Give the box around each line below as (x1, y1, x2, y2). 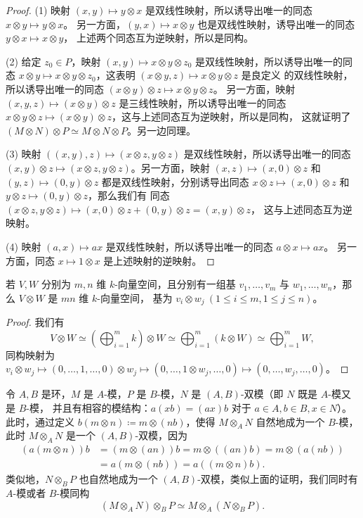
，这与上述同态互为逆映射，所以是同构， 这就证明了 (111, 109, 351, 124)
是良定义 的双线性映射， (241, 68, 353, 82)
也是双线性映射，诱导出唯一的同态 (197, 16, 355, 31)
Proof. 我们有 (6, 315, 65, 329)
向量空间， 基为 (100, 290, 173, 305)
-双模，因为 (135, 428, 188, 443)
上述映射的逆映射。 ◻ (113, 253, 215, 267)
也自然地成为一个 (79, 472, 158, 486)
